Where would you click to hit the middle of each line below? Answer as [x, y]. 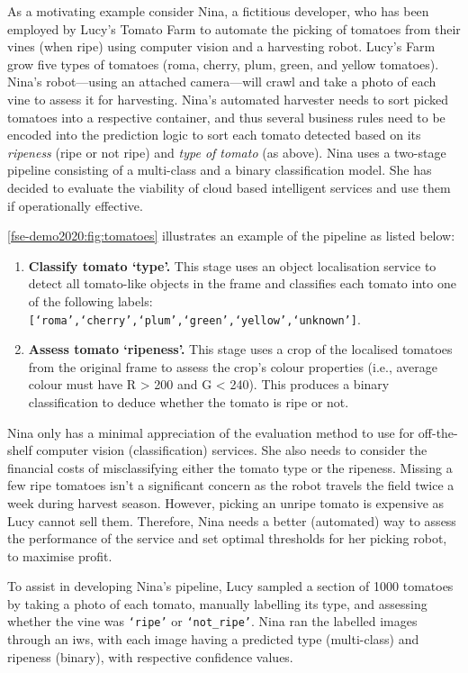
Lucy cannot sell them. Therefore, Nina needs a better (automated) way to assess [232, 520]
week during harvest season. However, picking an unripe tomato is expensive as [226, 502]
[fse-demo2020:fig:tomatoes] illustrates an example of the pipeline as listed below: [231, 236]
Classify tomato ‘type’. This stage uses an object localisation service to [232, 265]
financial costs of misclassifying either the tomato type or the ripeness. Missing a [230, 467]
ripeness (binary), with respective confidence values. [150, 656]
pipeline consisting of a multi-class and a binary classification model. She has [220, 170]
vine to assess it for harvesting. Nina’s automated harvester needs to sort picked [228, 99]
